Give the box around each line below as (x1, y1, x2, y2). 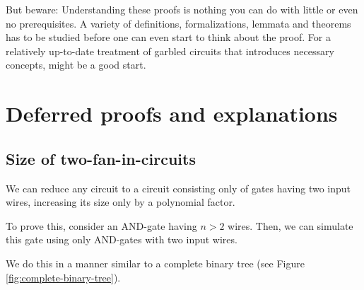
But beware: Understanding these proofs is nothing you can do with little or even (6, 2, 358, 16)
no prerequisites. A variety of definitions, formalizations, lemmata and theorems (6, 16, 351, 30)
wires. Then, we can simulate (228, 218, 353, 233)
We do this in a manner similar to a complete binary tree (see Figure (6, 255, 305, 270)
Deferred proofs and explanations (6, 99, 338, 128)
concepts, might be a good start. (6, 57, 146, 72)
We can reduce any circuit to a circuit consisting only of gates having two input (6, 180, 351, 195)
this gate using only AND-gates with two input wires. (6, 232, 237, 247)
